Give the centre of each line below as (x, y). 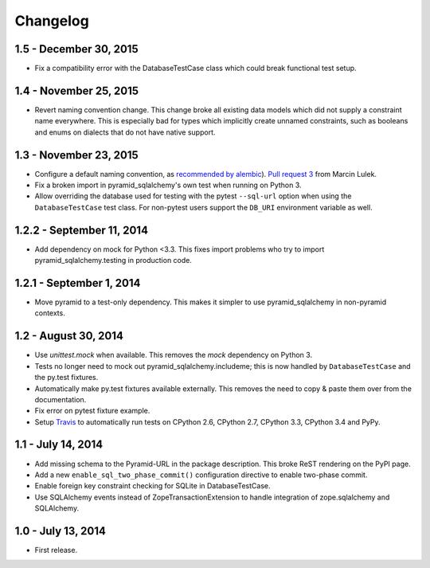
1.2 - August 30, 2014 (69, 336)
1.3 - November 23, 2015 (76, 155)
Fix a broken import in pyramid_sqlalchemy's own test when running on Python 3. (168, 185)
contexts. (50, 313)
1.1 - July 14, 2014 (59, 445)
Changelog (52, 21)
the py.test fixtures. (66, 378)
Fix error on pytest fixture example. (92, 411)
